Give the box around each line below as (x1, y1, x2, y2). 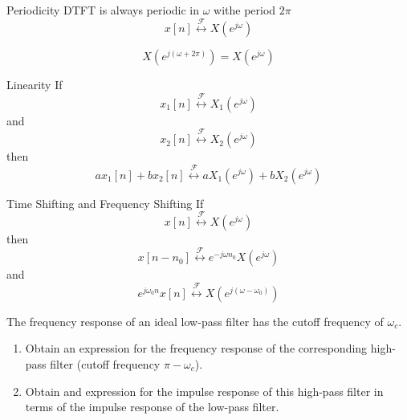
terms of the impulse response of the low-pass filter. (25, 398, 279, 415)
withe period (214, 2, 276, 18)
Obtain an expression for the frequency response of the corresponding (25, 340, 368, 357)
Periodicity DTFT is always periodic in (6, 2, 200, 18)
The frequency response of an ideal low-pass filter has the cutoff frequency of (6, 312, 384, 329)
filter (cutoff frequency (50, 355, 161, 372)
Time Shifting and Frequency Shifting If (6, 194, 204, 211)
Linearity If (6, 76, 63, 93)
